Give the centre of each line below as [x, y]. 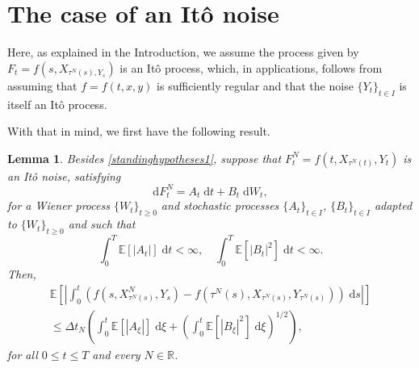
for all [23, 354]
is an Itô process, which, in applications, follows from [251, 67]
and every [116, 354]
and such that [102, 224]
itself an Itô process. [57, 104]
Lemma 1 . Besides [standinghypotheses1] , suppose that [145, 158]
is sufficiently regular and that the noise [255, 85]
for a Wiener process [59, 205]
